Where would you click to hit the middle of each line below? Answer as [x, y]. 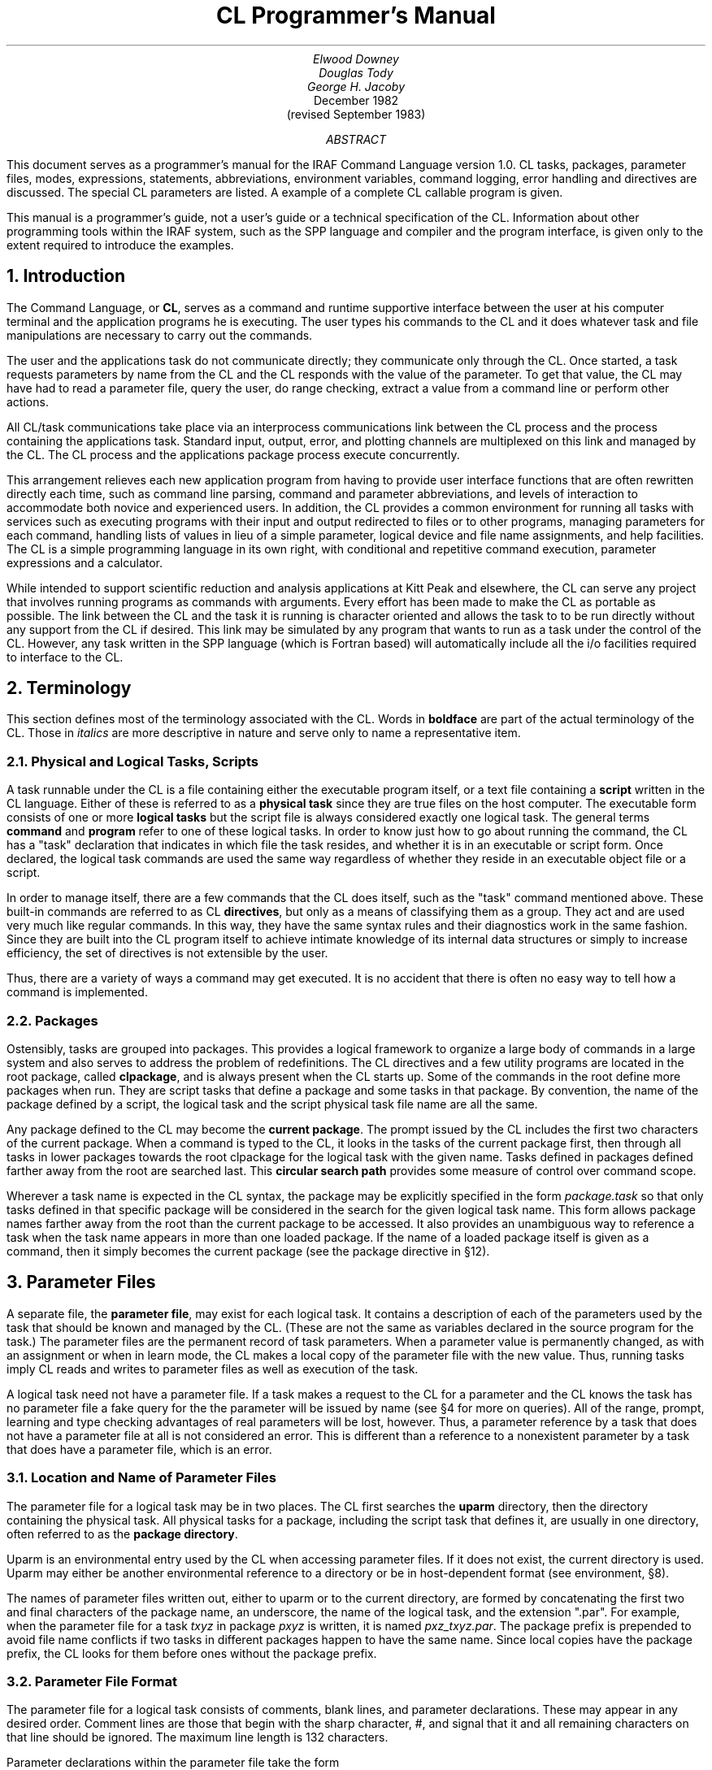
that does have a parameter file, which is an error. [139, 1449]
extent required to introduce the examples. [120, 245]
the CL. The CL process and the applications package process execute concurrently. [233, 454]
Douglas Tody [356, 72]
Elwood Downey [356, 59]
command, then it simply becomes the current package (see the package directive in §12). [248, 1251]
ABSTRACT [356, 139]
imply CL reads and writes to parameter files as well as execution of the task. [213, 1369]
